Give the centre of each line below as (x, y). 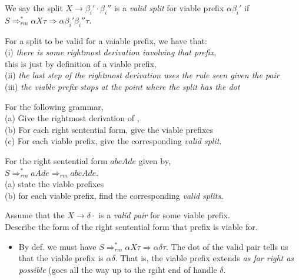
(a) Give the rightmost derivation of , (72, 118)
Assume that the (35, 215)
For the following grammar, (54, 106)
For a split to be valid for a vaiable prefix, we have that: (106, 40)
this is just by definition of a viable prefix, (81, 63)
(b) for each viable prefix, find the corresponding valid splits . (114, 195)
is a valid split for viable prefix (169, 8)
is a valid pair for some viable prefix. (164, 215)
